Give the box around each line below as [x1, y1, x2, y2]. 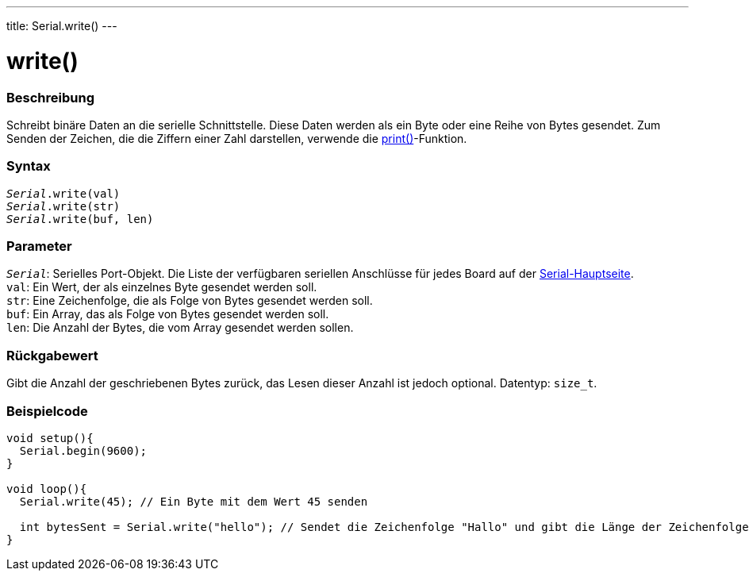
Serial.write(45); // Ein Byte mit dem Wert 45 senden [19, 494, 368, 508]
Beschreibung [6, 89, 95, 106]
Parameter [6, 238, 72, 254]
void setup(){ [6, 431, 94, 444]
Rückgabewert [6, 347, 98, 364]
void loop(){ [6, 482, 87, 495]
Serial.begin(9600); [19, 444, 148, 457]
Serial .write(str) [6, 199, 121, 213]
